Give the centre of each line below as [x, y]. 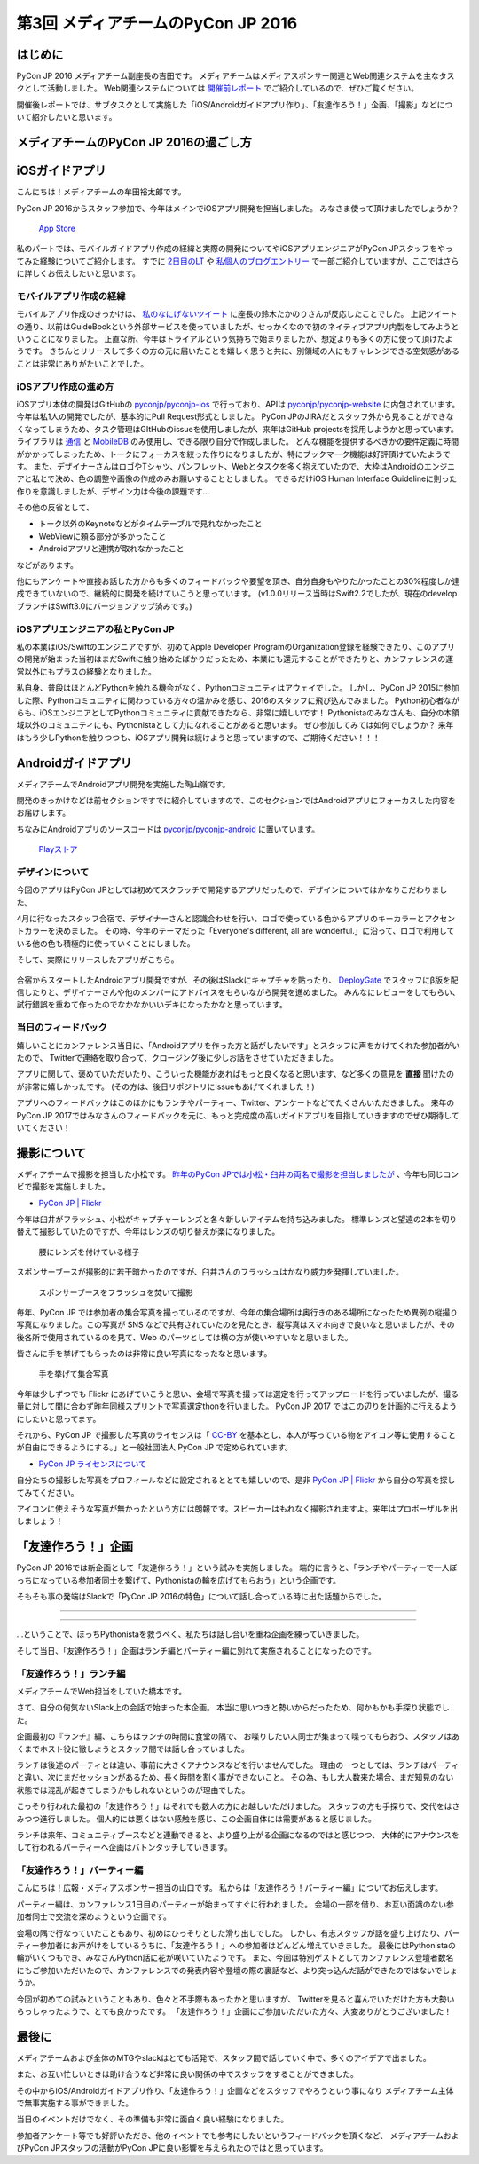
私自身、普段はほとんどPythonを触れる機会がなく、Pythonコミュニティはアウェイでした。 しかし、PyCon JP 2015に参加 [238, 688]
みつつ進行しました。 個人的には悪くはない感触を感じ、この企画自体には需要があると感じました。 [196, 1819]
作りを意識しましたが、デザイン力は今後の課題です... [113, 491]
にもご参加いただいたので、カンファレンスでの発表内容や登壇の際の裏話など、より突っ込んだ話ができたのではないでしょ [237, 1970]
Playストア [58, 849]
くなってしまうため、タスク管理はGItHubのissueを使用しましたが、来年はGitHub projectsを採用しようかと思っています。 [237, 429]
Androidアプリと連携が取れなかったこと [111, 549]
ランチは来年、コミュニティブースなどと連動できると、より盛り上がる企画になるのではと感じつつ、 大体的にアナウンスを [238, 1835]
